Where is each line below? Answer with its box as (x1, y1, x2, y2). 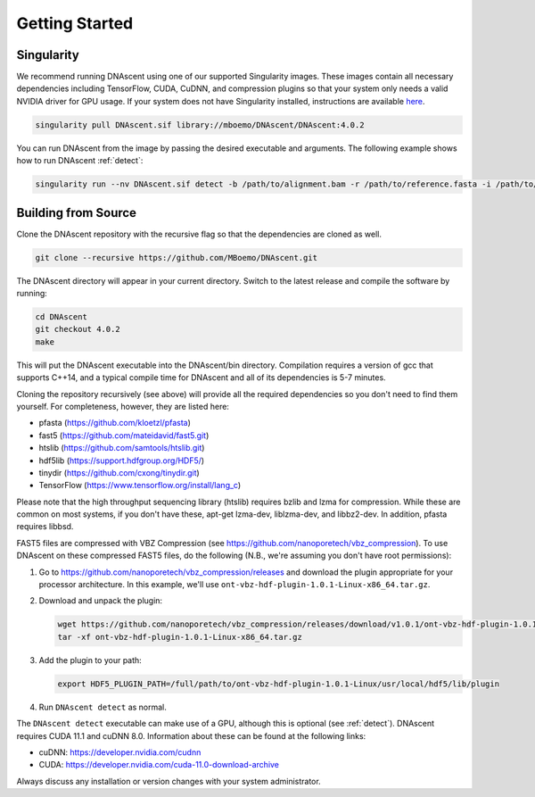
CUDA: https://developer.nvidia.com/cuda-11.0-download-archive (38, 760, 280, 770)
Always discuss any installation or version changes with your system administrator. (16, 776, 321, 786)
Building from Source (16, 205, 137, 220)
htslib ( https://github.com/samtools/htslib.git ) (38, 443, 205, 453)
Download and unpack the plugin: (38, 595, 163, 606)
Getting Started (16, 13, 134, 33)
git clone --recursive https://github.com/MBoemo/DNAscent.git (35, 253, 318, 262)
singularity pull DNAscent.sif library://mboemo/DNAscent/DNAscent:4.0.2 (35, 120, 365, 129)
